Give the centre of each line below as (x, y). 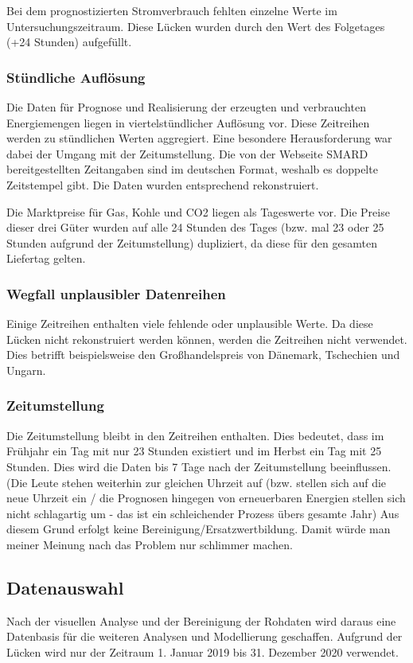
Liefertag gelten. (46, 258)
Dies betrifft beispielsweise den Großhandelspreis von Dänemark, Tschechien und (203, 355)
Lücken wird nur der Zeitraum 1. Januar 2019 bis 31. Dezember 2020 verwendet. (203, 651)
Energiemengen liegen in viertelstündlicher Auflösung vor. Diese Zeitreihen (188, 122)
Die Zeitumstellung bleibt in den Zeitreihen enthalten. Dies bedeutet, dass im (195, 435)
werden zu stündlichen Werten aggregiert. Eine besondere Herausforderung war (199, 138)
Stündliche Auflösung (76, 77)
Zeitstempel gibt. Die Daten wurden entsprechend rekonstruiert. (163, 184)
